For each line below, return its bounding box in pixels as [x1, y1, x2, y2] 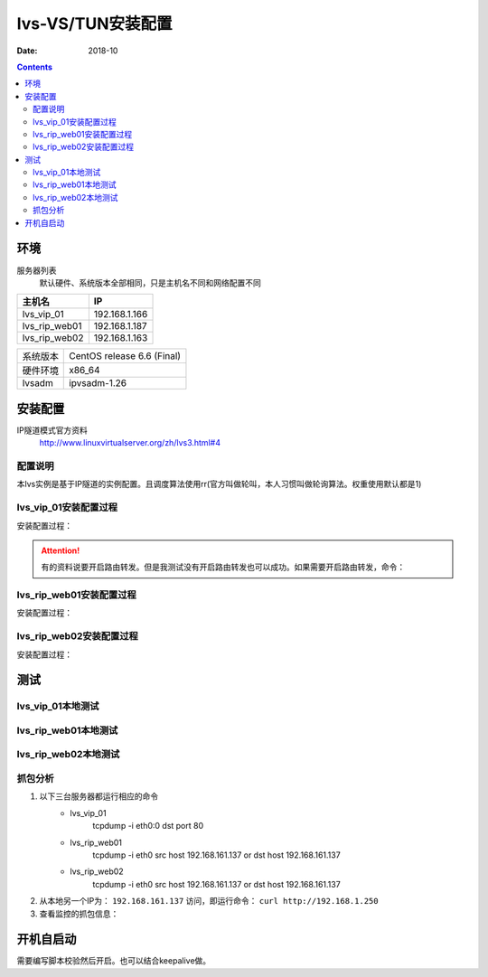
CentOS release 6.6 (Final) [69, 350, 181, 362]
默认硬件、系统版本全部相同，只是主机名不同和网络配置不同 [39, 277, 261, 288]
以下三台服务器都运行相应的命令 [39, 791, 158, 802]
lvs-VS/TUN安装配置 [16, 14, 173, 33]
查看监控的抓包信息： [39, 908, 119, 919]
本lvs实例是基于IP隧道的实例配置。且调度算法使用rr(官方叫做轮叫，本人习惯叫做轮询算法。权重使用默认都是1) [16, 479, 422, 490]
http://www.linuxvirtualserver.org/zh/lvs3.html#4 [39, 437, 221, 448]
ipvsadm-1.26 [69, 377, 127, 390]
